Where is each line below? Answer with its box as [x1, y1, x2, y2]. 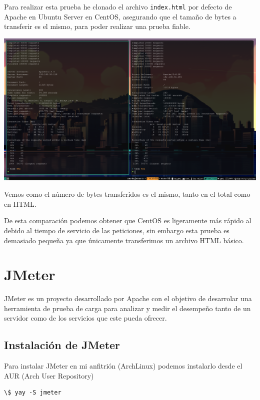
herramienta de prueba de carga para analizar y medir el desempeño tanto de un [4, 303, 251, 313]
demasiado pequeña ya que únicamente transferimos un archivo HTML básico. [4, 235, 244, 245]
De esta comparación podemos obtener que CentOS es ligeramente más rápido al [4, 215, 251, 226]
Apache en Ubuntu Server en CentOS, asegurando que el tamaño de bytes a [4, 11, 236, 21]
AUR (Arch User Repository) [4, 370, 94, 381]
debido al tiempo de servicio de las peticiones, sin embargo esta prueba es [4, 225, 229, 235]
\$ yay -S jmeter [4, 389, 61, 397]
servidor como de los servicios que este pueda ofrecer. [4, 313, 167, 323]
